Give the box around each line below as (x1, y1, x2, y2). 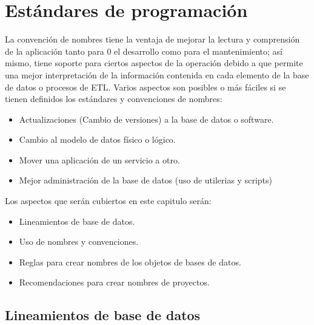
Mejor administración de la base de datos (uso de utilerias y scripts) (19, 174, 272, 186)
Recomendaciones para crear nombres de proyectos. (19, 276, 210, 289)
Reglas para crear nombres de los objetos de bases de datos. (19, 255, 241, 268)
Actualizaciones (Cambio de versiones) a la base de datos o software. (19, 112, 274, 125)
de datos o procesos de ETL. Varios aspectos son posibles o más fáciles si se (5, 80, 286, 93)
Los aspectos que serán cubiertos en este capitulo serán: (5, 194, 212, 207)
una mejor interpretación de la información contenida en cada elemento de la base (5, 68, 309, 81)
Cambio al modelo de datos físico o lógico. (19, 133, 176, 146)
